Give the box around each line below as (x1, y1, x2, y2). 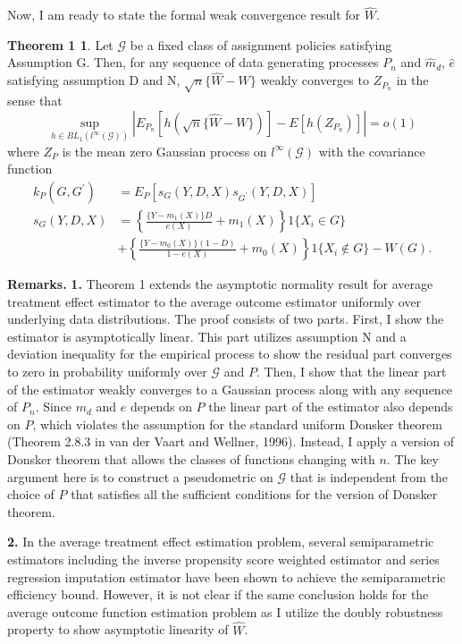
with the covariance (318, 141, 425, 160)
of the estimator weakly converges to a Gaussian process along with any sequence (7, 379, 453, 398)
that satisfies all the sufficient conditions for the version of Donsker (71, 485, 438, 504)
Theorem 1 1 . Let (7, 35, 113, 54)
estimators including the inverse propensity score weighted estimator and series (7, 549, 440, 568)
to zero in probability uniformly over (7, 362, 207, 381)
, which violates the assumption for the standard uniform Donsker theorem (32, 414, 442, 433)
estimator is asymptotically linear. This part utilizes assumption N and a (7, 326, 407, 345)
